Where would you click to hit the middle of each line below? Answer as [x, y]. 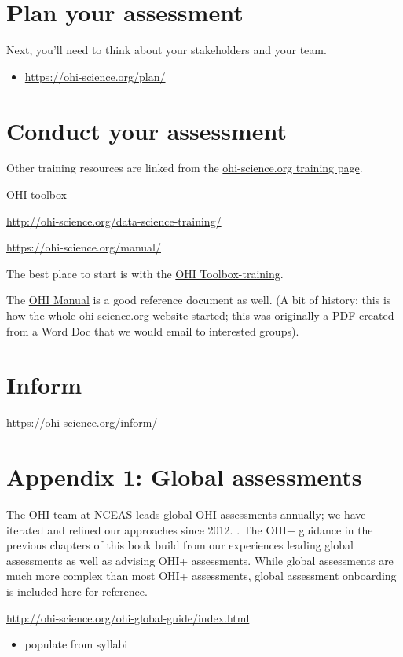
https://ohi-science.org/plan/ [95, 76]
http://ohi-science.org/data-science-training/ [114, 220]
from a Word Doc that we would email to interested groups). [153, 330]
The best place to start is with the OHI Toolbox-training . [145, 273]
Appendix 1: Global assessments [184, 477]
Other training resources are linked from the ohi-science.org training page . [185, 168]
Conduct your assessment [147, 130]
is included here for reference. [77, 591]
